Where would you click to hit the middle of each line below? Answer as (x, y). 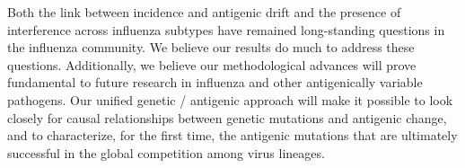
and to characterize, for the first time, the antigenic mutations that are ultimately (232, 135)
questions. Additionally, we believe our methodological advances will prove (212, 64)
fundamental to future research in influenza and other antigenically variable (215, 82)
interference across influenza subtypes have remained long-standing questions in (226, 29)
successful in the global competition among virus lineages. (166, 152)
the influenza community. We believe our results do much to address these (211, 47)
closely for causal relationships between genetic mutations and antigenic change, (227, 117)
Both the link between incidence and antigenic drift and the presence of (204, 12)
